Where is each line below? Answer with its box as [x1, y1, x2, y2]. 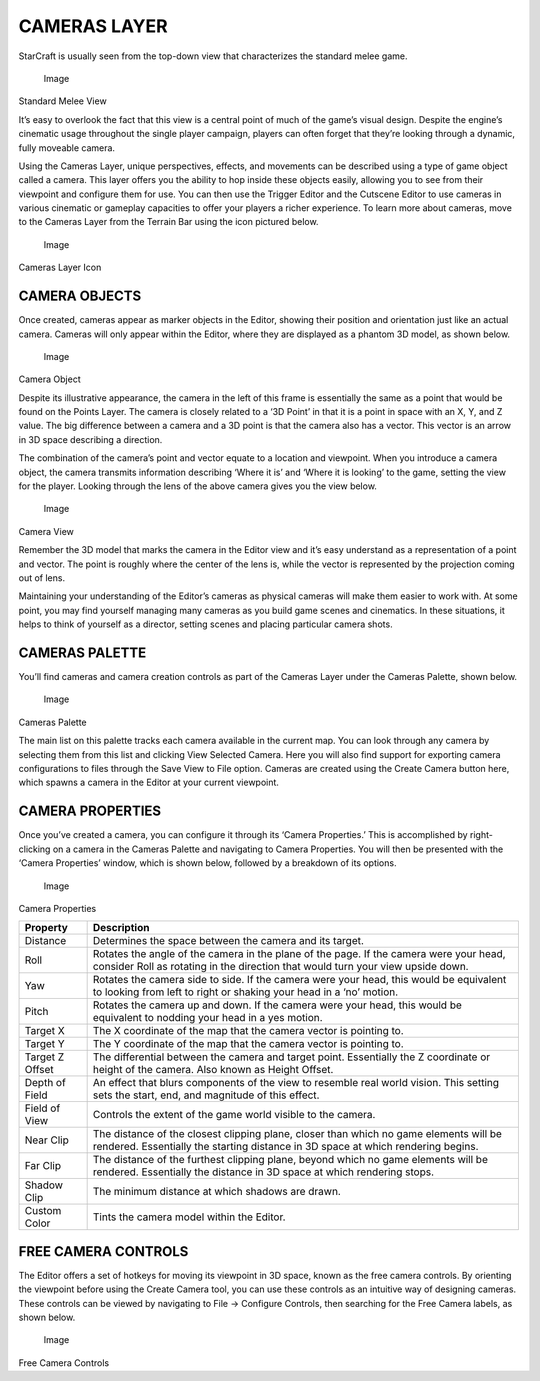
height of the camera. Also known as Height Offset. [92, 1063, 334, 1077]
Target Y [24, 1037, 65, 1051]
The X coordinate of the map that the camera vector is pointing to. [92, 1024, 404, 1038]
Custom [24, 1204, 62, 1218]
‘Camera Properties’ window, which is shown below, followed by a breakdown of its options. [18, 857, 397, 869]
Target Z [24, 1050, 65, 1064]
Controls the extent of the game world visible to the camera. [92, 1108, 376, 1122]
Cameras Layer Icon [18, 261, 102, 274]
